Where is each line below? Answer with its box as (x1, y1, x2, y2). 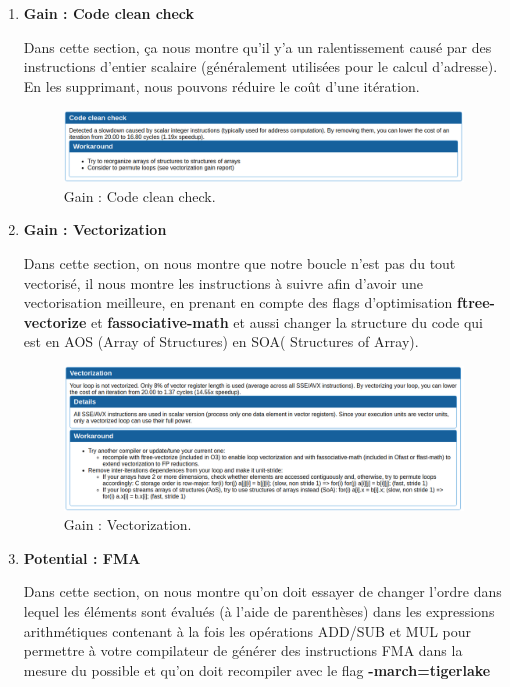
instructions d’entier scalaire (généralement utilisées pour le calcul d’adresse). (23, 56, 498, 77)
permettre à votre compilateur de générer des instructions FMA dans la (23, 640, 463, 661)
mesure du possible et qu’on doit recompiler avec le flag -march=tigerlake (23, 659, 491, 680)
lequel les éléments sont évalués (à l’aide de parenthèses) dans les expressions (23, 601, 495, 621)
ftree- (457, 292, 495, 313)
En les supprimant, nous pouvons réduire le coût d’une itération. (23, 75, 420, 96)
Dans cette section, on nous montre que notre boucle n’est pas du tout (23, 253, 456, 274)
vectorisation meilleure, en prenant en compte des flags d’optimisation (23, 292, 453, 313)
